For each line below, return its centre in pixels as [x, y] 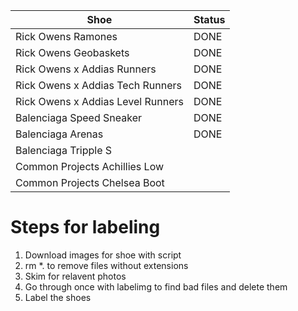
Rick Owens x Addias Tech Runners [98, 85]
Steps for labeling [85, 227]
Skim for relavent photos [75, 276]
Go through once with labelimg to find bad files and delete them [156, 286]
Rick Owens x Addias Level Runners [99, 101]
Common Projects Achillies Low [90, 166]
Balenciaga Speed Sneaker [78, 117]
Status [209, 19]
